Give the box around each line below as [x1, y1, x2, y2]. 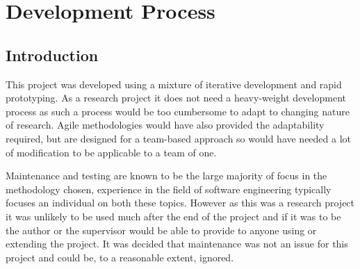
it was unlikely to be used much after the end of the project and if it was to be [6, 209, 341, 223]
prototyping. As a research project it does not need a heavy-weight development [6, 90, 346, 105]
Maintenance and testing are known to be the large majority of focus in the [6, 168, 327, 183]
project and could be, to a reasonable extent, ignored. [6, 250, 234, 264]
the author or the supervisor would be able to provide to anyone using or [6, 222, 317, 237]
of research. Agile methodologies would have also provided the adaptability [6, 117, 325, 132]
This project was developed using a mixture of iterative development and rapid [6, 76, 342, 91]
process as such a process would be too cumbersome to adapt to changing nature [6, 104, 350, 118]
